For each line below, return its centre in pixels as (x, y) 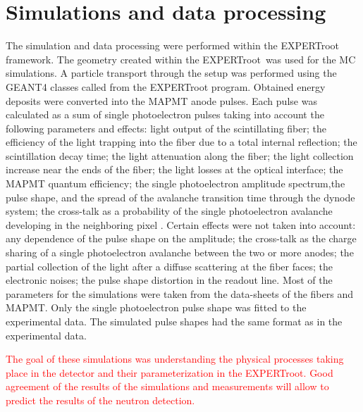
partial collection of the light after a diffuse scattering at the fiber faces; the (169, 266)
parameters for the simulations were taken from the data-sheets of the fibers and (179, 293)
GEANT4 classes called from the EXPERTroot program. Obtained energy (166, 86)
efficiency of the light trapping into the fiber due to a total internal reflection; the (181, 142)
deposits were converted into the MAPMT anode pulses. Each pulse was (161, 100)
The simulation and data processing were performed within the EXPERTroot (172, 45)
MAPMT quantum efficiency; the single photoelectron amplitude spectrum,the (176, 183)
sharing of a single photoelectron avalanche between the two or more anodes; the (180, 252)
